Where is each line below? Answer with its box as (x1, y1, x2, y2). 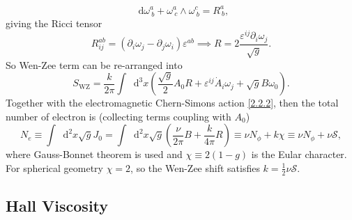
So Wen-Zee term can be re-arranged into (6, 57, 183, 72)
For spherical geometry (6, 160, 103, 175)
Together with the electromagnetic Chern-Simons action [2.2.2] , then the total (6, 95, 339, 110)
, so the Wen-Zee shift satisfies (130, 160, 260, 175)
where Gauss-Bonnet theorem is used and (6, 147, 183, 162)
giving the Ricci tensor (6, 15, 102, 30)
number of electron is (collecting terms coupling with (6, 109, 231, 123)
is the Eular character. (251, 147, 347, 162)
